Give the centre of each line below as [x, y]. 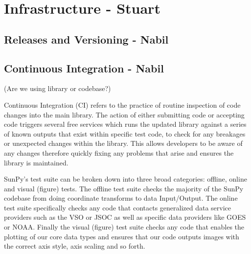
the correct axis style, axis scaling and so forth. [75, 246]
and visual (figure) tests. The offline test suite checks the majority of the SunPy [124, 188]
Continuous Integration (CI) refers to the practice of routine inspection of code [122, 104]
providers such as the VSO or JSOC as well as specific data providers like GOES [125, 217]
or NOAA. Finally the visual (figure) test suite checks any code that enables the [124, 227]
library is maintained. [36, 162]
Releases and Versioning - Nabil [86, 39]
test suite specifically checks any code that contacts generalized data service [118, 207]
